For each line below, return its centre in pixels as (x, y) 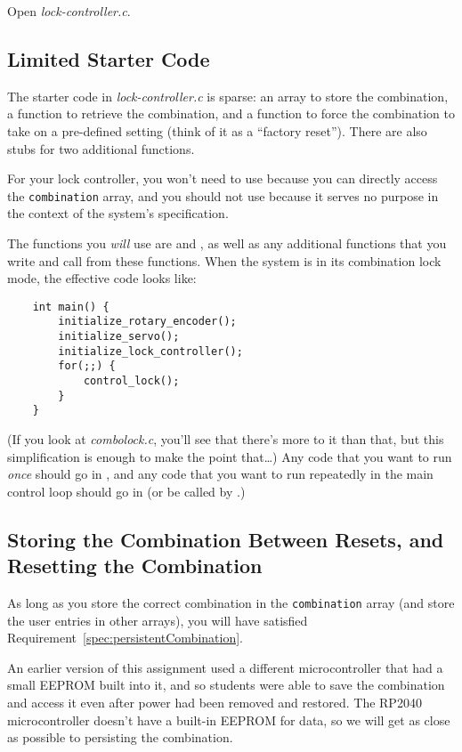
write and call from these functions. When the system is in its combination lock (224, 260)
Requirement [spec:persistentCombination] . (125, 638)
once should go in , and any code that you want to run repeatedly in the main (220, 474)
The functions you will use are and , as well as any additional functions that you (227, 243)
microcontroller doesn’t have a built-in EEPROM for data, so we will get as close (229, 720)
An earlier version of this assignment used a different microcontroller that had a (225, 667)
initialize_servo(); (119, 337)
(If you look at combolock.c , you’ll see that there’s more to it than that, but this (226, 439)
